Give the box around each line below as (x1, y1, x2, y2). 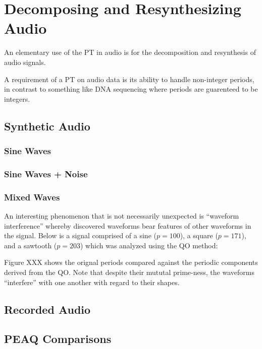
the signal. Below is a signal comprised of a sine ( (4, 230, 156, 241)
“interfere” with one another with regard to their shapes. (4, 276, 180, 287)
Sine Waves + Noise (4, 167, 88, 180)
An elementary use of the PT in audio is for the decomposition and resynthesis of (4, 47, 256, 57)
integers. (4, 93, 30, 104)
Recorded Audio (4, 301, 91, 317)
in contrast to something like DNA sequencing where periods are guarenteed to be (4, 84, 258, 94)
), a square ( (180, 230, 218, 241)
